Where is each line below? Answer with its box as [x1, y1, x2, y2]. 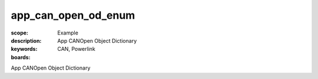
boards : [11, 53, 31, 61]
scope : [11, 29, 29, 36]
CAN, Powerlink [57, 46, 95, 53]
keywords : [11, 46, 38, 53]
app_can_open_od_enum [11, 9, 135, 22]
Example [57, 29, 79, 36]
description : [11, 37, 42, 44]
